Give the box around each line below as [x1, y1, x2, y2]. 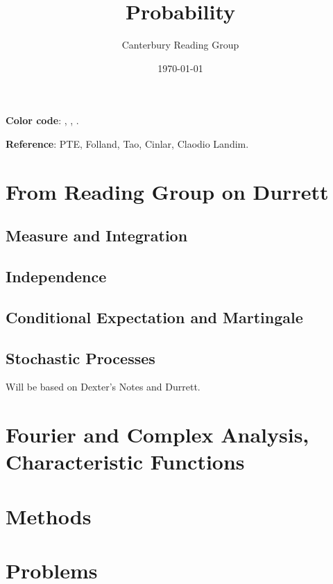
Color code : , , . [6, 113, 79, 128]
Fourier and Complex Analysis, [6, 420, 309, 449]
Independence [6, 266, 107, 287]
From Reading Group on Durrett [6, 177, 329, 205]
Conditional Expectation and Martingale [6, 306, 303, 327]
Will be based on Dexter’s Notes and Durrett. [6, 379, 200, 394]
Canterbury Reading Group [121, 37, 239, 52]
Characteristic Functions [6, 447, 245, 476]
